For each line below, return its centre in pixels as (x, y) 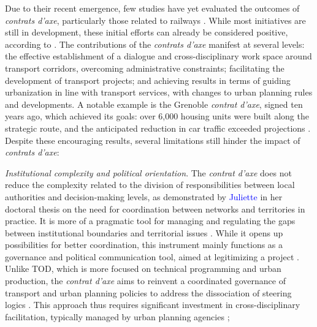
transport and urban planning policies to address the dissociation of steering (148, 292)
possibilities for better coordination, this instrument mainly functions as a (144, 245)
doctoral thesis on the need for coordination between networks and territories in (155, 209)
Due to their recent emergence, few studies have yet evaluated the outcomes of (152, 8)
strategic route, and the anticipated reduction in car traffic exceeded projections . (158, 128)
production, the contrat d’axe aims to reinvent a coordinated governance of (145, 281)
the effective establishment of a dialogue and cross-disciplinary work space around (158, 56)
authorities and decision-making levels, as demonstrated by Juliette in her (144, 196)
